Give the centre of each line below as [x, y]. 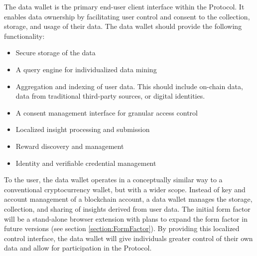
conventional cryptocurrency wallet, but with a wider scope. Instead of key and [125, 189]
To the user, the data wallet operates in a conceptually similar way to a [113, 180]
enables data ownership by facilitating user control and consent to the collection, [127, 16]
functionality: [24, 36]
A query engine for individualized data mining [86, 69]
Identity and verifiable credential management [86, 163]
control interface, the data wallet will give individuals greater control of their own [128, 238]
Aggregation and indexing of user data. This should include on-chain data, [129, 86]
